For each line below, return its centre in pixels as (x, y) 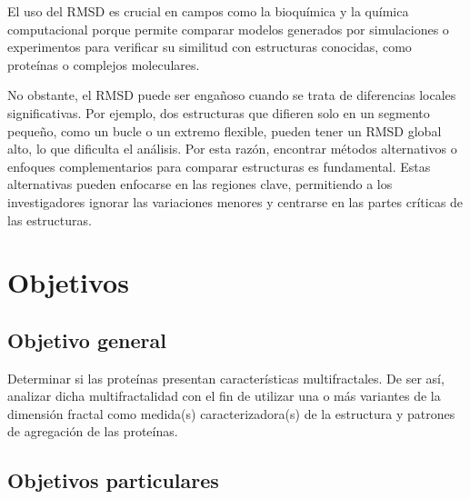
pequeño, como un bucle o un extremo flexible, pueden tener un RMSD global (225, 130)
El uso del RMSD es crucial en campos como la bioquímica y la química (208, 11)
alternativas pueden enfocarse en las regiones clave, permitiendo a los (200, 184)
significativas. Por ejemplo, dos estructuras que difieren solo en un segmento (219, 112)
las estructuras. (50, 220)
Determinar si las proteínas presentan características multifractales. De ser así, (226, 378)
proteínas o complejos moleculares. (104, 64)
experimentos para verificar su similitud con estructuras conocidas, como (210, 47)
